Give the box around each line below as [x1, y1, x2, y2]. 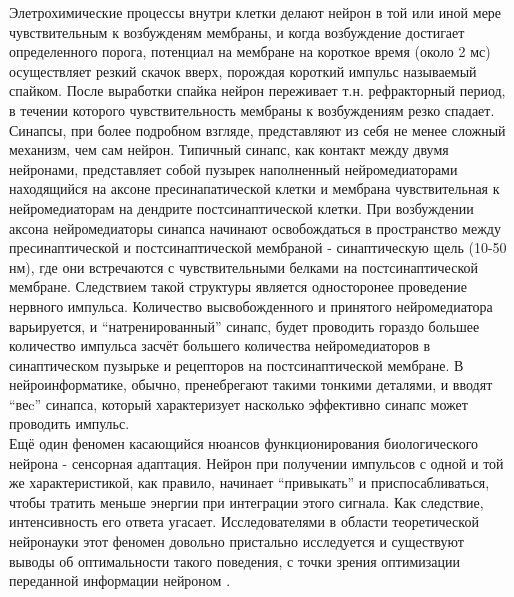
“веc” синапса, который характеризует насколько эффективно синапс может [9, 393, 468, 414]
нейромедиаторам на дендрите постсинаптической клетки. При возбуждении [9, 197, 474, 218]
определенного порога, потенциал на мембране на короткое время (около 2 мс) [9, 41, 491, 62]
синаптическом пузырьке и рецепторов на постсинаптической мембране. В [9, 354, 464, 375]
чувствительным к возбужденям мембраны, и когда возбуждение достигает [9, 21, 465, 42]
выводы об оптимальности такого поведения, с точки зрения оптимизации [9, 550, 460, 571]
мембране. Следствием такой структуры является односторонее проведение [9, 276, 467, 297]
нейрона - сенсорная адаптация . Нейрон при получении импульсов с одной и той [9, 452, 504, 473]
